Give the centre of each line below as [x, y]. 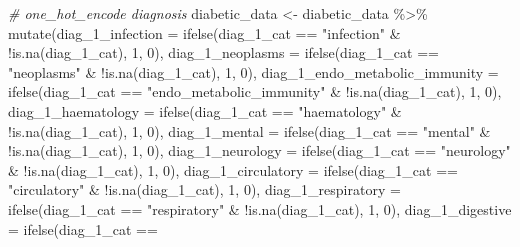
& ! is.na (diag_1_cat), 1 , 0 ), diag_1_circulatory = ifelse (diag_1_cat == [233, 169]
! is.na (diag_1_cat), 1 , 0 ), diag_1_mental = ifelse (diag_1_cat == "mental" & [249, 130]
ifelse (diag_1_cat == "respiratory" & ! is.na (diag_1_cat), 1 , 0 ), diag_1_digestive [260, 208]
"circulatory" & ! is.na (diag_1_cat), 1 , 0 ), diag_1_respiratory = [204, 189]
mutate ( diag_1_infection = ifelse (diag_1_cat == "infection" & [204, 32]
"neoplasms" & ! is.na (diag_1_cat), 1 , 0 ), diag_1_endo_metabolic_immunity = [253, 71]
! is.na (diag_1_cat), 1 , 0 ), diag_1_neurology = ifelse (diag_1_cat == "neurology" [259, 150]
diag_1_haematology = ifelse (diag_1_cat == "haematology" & [205, 110]
